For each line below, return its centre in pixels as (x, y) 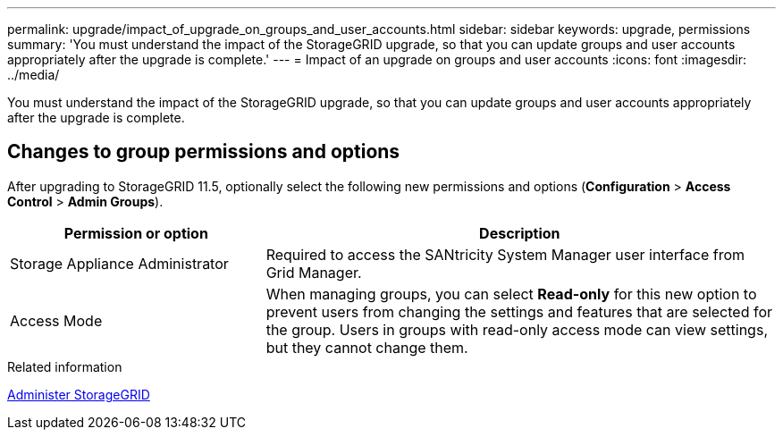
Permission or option (136, 233)
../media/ (34, 75)
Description (520, 233)
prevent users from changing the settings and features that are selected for (519, 311)
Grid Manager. (314, 272)
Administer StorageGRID (79, 394)
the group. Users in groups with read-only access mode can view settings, (517, 329)
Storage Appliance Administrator (119, 263)
